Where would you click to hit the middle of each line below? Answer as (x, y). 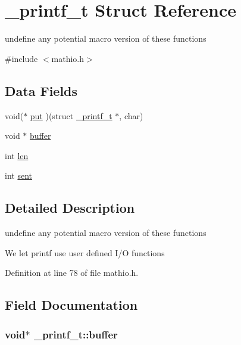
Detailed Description (70, 208)
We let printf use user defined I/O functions (85, 252)
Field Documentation (71, 305)
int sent (18, 175)
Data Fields (41, 90)
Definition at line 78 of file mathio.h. (72, 273)
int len (17, 155)
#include (21, 58)
